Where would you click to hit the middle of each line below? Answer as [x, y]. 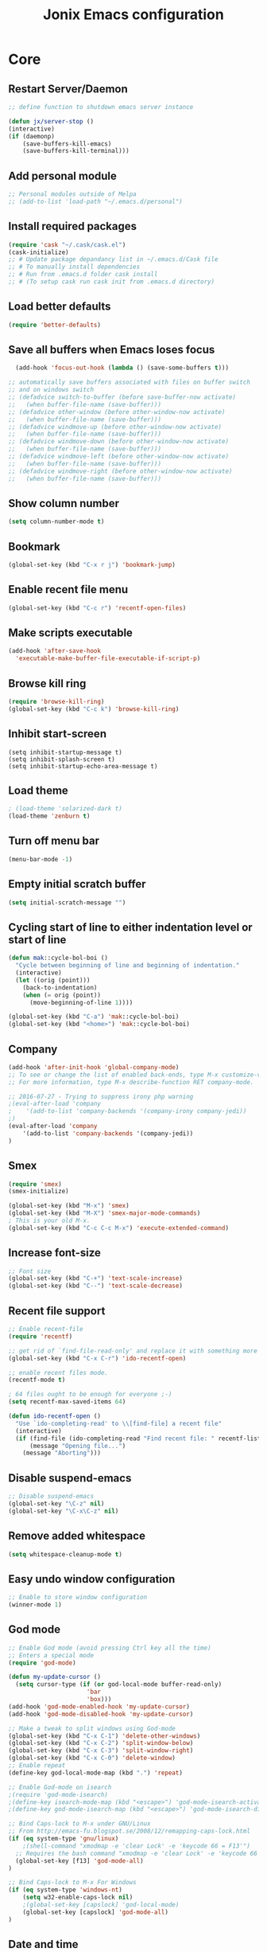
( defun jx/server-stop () [51, 121]
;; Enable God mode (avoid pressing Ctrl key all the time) [110, 1648]
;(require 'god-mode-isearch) [58, 1794]
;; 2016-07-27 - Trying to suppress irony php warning [101, 1096]
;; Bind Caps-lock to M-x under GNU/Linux [79, 1824]
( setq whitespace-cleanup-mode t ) [66, 1554]
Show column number [64, 503]
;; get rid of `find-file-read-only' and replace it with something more [133, 1351]
